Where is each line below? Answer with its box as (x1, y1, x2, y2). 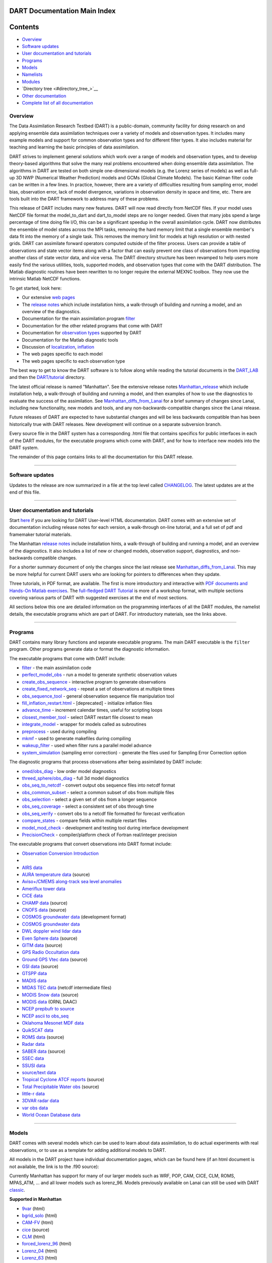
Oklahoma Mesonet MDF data (22, 1020, 84, 1026)
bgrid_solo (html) (22, 1212, 57, 1219)
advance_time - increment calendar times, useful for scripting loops (22, 707, 163, 713)
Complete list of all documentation (22, 100, 93, 106)
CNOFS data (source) (22, 907, 66, 913)
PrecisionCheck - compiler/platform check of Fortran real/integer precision (22, 832, 177, 838)
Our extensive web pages (22, 295, 75, 301)
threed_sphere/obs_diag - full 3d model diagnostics (22, 775, 129, 781)
